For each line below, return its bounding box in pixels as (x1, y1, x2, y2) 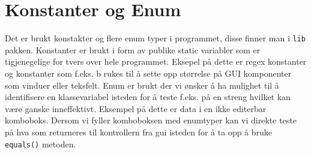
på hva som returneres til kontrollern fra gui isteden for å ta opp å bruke (5, 125, 273, 138)
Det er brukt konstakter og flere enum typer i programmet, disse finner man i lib (5, 32, 306, 44)
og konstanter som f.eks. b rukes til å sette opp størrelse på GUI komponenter (5, 67, 292, 79)
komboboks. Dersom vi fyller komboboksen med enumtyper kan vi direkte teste (5, 114, 297, 126)
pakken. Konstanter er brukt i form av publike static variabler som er (5, 43, 261, 56)
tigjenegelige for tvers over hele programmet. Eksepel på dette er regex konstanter (5, 55, 307, 68)
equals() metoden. (5, 137, 76, 150)
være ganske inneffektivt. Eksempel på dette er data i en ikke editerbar (5, 102, 267, 114)
